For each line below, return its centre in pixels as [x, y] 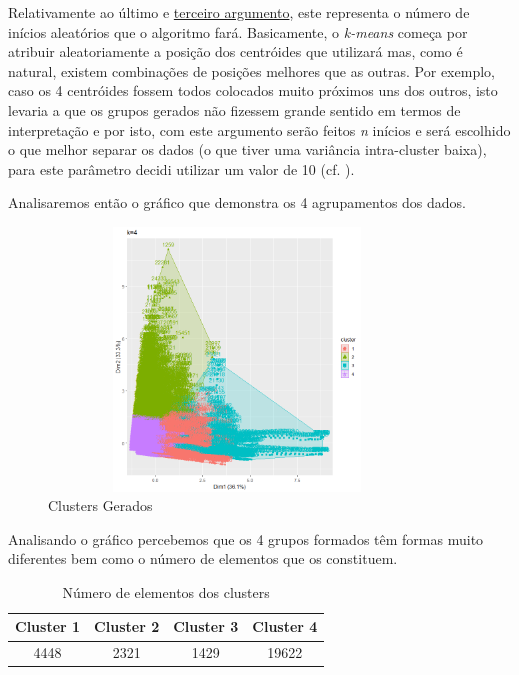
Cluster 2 [127, 626]
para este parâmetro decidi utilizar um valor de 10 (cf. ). [181, 168]
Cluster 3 [206, 626]
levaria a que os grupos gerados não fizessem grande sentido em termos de [234, 109]
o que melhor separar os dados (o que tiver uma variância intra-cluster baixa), [247, 149]
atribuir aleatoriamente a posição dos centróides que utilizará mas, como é [235, 51]
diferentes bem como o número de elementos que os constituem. [203, 558]
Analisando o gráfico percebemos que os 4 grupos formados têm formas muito [246, 538]
